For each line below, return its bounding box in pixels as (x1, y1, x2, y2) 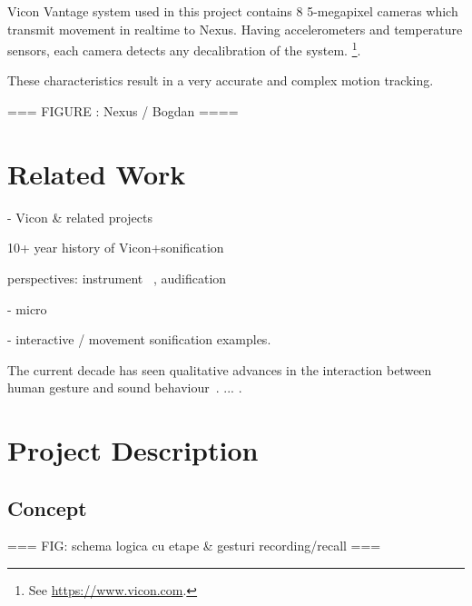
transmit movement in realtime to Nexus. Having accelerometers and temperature (7, 19, 463, 38)
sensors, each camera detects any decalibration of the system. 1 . (7, 38, 361, 59)
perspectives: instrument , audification (7, 268, 227, 287)
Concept (7, 493, 87, 522)
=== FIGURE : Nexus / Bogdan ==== (7, 102, 239, 121)
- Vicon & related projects (7, 207, 152, 226)
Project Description (7, 432, 259, 469)
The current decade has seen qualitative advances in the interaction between (7, 360, 432, 379)
